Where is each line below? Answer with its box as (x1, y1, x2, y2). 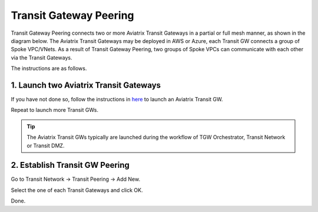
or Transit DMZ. (26, 142, 65, 149)
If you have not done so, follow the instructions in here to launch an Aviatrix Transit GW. (11, 96, 223, 103)
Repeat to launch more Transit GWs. (11, 107, 98, 114)
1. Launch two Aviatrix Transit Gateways (11, 80, 161, 90)
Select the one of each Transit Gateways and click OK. (11, 186, 143, 194)
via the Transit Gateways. (11, 54, 73, 61)
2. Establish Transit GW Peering (11, 160, 130, 170)
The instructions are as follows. (11, 65, 87, 72)
